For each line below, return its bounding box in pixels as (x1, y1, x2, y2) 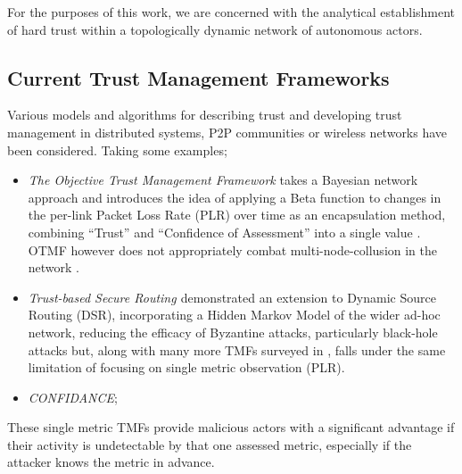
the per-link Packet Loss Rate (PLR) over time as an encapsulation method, (28, 205, 446, 224)
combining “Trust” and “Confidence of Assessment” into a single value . (28, 222, 421, 241)
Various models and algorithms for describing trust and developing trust (7, 105, 402, 124)
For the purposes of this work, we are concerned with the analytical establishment (7, 3, 456, 21)
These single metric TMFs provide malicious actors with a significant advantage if (7, 418, 455, 437)
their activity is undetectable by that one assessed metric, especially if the (7, 435, 412, 453)
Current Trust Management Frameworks (7, 63, 390, 91)
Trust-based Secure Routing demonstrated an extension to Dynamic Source (28, 287, 436, 306)
